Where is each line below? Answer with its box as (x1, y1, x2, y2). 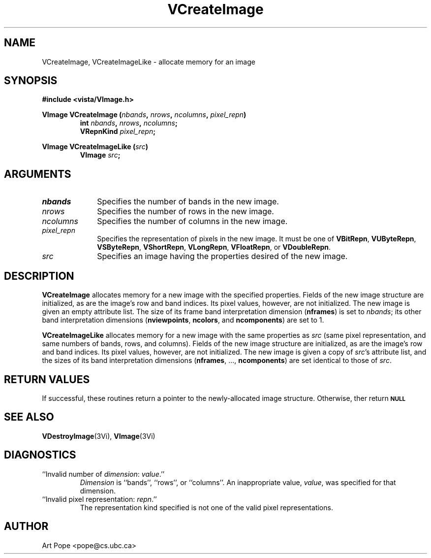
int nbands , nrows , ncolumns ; (80, 119, 178, 128)
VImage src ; (80, 151, 121, 160)
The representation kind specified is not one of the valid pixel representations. (80, 503, 333, 512)
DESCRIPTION (4, 269, 74, 282)
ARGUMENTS (4, 167, 71, 180)
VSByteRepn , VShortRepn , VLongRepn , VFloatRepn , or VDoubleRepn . (97, 243, 331, 252)
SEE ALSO (4, 411, 54, 424)
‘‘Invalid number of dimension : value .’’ (42, 469, 165, 478)
